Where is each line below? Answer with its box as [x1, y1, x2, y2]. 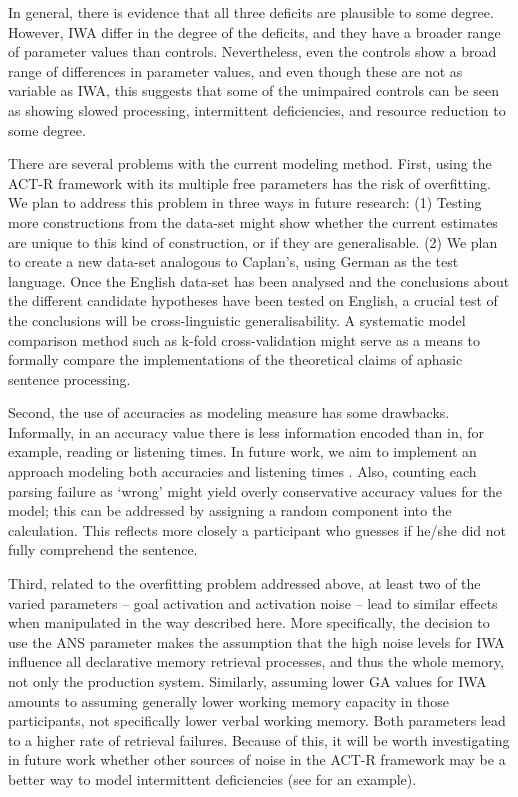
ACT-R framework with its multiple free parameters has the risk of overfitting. [8, 172, 491, 193]
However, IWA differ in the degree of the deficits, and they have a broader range [8, 21, 501, 42]
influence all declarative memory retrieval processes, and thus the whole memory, [8, 651, 504, 672]
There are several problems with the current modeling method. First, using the [8, 153, 492, 174]
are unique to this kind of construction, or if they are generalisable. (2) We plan [8, 231, 498, 252]
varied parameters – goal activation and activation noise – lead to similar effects [8, 592, 498, 613]
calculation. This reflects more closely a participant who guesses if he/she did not [8, 519, 507, 540]
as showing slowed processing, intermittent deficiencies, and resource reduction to [8, 99, 506, 120]
